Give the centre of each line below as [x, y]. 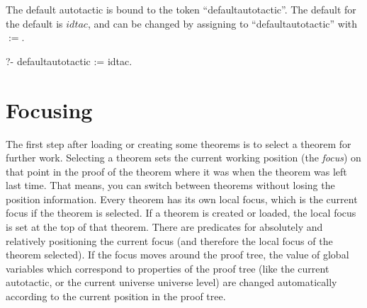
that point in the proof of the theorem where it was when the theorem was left [176, 171]
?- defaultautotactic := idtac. [69, 61]
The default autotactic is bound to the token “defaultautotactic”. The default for [181, 9]
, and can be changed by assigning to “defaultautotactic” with [222, 23]
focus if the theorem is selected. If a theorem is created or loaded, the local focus [181, 213]
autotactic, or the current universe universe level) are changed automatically [171, 282]
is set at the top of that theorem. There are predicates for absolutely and [164, 227]
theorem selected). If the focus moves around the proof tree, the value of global [177, 255]
